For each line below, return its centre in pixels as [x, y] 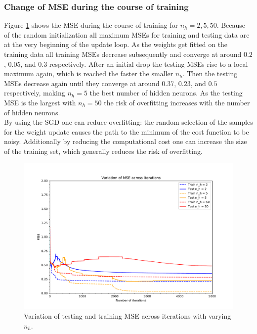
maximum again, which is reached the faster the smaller [89, 73]
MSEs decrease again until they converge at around [82, 83]
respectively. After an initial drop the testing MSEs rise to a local [149, 64]
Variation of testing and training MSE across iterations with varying [128, 316]
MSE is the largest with [40, 102]
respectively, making [35, 93]
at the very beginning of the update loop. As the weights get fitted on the [116, 44]
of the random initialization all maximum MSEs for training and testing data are [127, 34]
